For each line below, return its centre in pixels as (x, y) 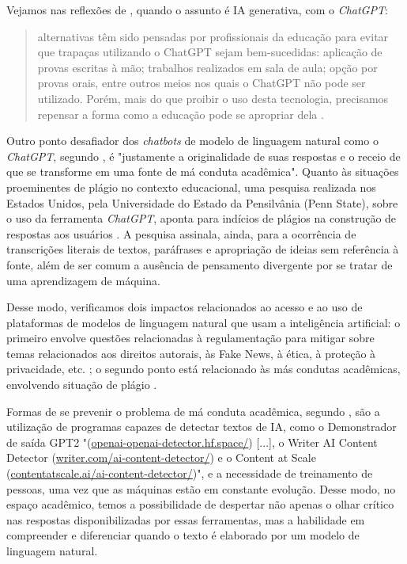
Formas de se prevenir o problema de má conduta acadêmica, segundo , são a (193, 411)
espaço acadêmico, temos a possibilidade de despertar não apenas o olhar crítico (200, 504)
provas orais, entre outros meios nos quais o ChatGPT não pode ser (202, 83)
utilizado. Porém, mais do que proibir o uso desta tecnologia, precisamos (213, 98)
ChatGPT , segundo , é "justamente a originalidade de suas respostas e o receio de (203, 156)
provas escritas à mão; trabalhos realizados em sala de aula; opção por (207, 67)
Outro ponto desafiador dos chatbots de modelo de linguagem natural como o (192, 141)
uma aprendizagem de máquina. (83, 280)
